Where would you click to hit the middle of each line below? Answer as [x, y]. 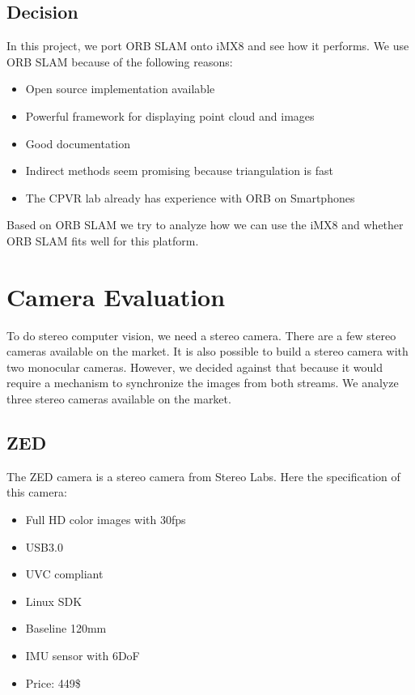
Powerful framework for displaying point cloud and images [170, 115]
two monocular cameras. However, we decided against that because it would [195, 367]
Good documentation [78, 143]
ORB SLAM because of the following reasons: [120, 61]
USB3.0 [44, 546]
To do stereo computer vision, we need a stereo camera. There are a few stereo [201, 335]
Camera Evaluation [116, 296]
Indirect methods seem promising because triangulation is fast [179, 171]
